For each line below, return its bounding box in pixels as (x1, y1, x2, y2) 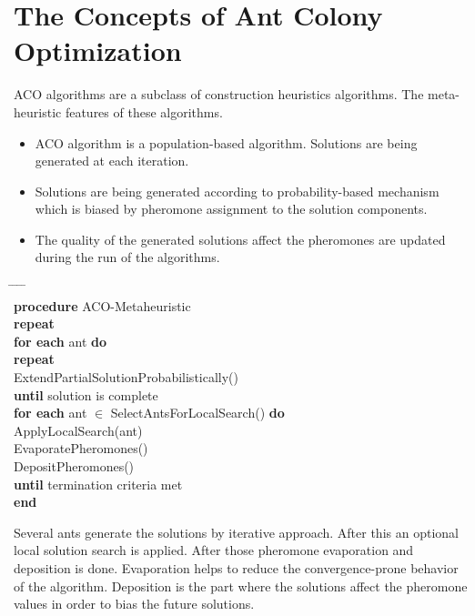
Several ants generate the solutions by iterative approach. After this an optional (14, 522, 459, 541)
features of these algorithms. (65, 102, 223, 121)
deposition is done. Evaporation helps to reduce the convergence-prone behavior (14, 558, 459, 577)
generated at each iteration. (35, 151, 189, 170)
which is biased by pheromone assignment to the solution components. (35, 199, 428, 218)
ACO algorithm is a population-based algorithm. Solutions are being (35, 133, 418, 152)
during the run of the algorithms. (35, 247, 220, 267)
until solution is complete (14, 385, 158, 404)
